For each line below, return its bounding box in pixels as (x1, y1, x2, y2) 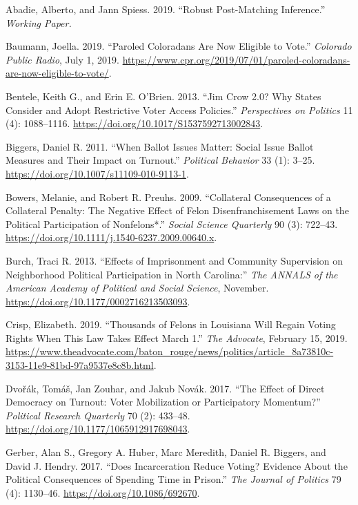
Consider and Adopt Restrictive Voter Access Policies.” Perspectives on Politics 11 (6, 102, 353, 117)
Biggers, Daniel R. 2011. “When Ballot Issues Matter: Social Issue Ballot (6, 139, 314, 153)
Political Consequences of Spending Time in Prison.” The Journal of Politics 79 (6, 472, 341, 486)
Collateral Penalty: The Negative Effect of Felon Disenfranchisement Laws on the (6, 203, 349, 218)
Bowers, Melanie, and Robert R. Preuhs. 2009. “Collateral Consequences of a (6, 189, 331, 204)
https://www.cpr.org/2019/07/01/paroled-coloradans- (122, 52, 350, 66)
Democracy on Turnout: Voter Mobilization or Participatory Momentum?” (6, 394, 321, 409)
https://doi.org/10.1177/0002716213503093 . (6, 294, 190, 308)
